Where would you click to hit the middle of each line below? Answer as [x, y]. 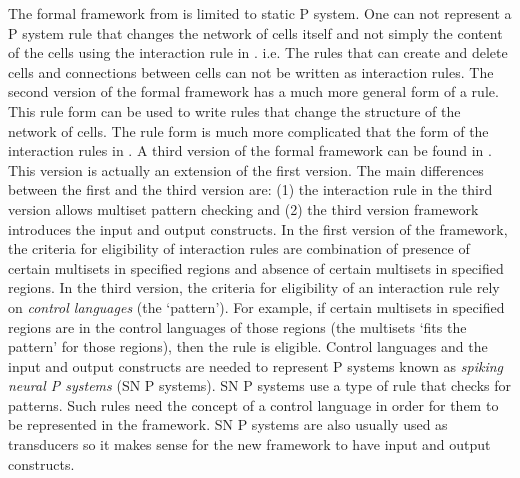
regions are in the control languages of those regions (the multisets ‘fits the [237, 326]
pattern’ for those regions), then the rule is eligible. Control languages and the [248, 346]
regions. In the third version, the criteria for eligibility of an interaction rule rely [254, 287]
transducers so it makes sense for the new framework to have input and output [249, 444]
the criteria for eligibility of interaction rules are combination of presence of [239, 248]
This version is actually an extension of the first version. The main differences [246, 169]
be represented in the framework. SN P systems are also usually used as [228, 424]
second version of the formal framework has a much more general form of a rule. [253, 91]
